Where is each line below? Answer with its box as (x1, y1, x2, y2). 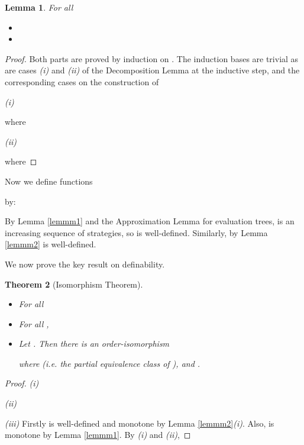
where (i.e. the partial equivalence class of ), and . (18, 357, 200, 369)
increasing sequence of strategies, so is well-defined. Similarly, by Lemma (5, 226, 268, 238)
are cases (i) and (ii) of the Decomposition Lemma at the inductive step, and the (5, 64, 300, 76)
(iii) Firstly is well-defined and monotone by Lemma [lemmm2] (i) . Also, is (5, 417, 274, 429)
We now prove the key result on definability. (5, 257, 165, 270)
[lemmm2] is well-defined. (5, 238, 96, 250)
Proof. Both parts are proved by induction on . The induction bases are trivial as (5, 52, 299, 65)
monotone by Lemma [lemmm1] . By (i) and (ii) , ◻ (5, 428, 191, 441)
